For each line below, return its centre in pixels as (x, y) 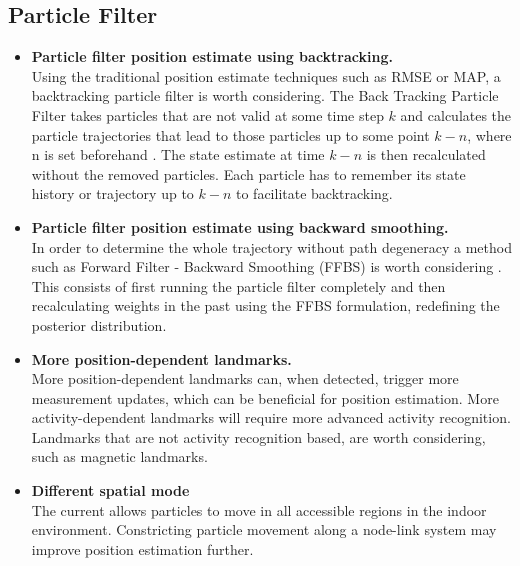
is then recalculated (426, 154)
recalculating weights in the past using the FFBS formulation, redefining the (265, 305)
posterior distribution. (99, 324)
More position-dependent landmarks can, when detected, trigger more (245, 378)
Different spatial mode (110, 490)
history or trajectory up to (112, 193)
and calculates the (456, 114)
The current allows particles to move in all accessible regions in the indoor (259, 509)
